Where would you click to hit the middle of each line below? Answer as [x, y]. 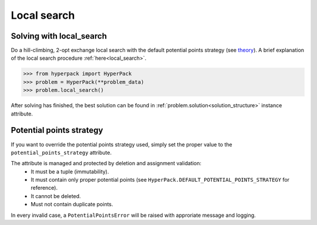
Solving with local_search [59, 36]
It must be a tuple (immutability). [70, 171]
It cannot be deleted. [56, 196]
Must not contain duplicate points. [72, 204]
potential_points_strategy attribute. [61, 152]
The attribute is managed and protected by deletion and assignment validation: [106, 163]
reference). [44, 188]
